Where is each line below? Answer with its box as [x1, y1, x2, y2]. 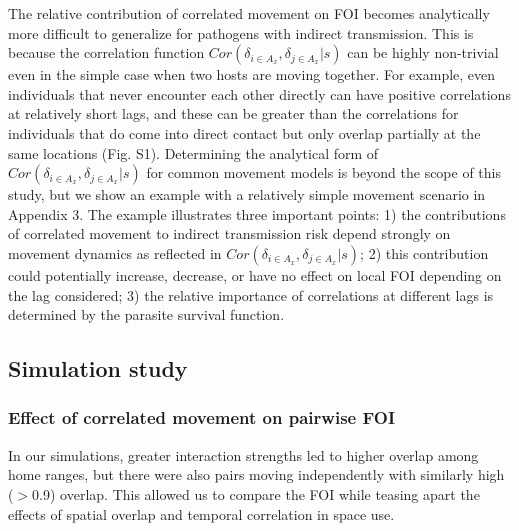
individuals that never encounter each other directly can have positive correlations [8, 83, 511, 104]
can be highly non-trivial [347, 42, 499, 63]
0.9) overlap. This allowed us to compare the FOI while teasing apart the [32, 483, 480, 504]
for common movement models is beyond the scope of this [146, 162, 502, 183]
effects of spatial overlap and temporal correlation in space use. [8, 503, 395, 524]
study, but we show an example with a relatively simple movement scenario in [8, 184, 486, 205]
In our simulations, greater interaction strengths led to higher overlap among [8, 444, 479, 465]
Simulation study [8, 353, 188, 384]
